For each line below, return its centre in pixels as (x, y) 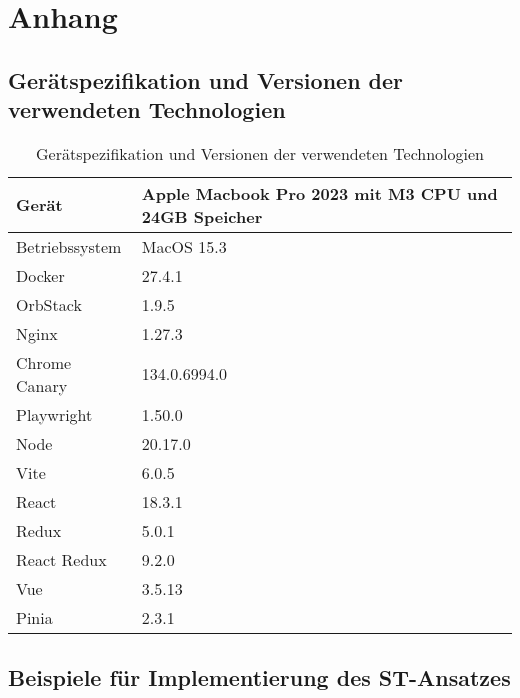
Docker (40, 275)
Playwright (54, 414)
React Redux (61, 559)
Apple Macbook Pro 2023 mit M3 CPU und (319, 193)
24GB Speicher (202, 216)
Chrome (44, 362)
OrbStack (49, 304)
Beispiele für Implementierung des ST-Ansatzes (259, 677)
